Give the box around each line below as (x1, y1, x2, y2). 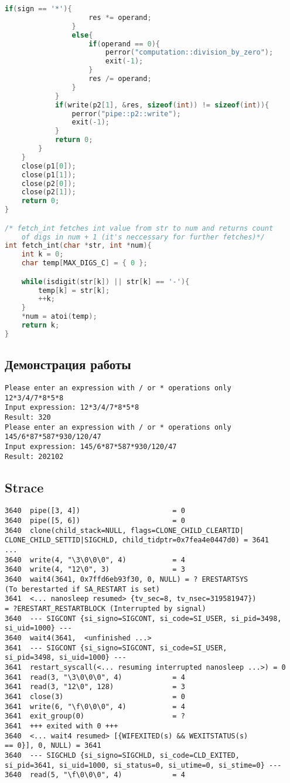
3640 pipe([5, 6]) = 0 (5, 517, 185, 525)
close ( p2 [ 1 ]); (21, 188, 76, 197)
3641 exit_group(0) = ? (5, 712, 185, 721)
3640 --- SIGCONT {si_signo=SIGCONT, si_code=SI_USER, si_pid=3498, (5, 614, 282, 623)
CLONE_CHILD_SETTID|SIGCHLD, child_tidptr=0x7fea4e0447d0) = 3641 (5, 536, 269, 545)
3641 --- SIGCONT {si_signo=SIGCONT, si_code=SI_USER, (5, 643, 227, 652)
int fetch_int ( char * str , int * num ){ (5, 241, 152, 250)
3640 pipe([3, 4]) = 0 (5, 507, 185, 515)
